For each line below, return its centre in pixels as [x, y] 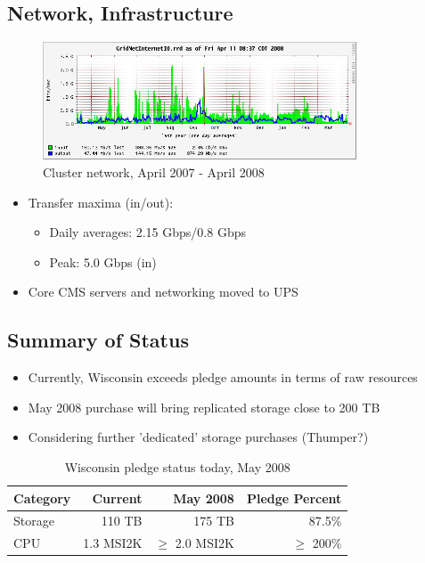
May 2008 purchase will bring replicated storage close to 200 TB [204, 407]
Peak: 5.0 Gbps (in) [103, 261]
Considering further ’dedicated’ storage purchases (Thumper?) [198, 437]
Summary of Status [98, 340]
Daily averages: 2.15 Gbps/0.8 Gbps [147, 232]
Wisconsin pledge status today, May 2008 [177, 467]
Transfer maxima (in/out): [101, 202]
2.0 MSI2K [204, 543]
